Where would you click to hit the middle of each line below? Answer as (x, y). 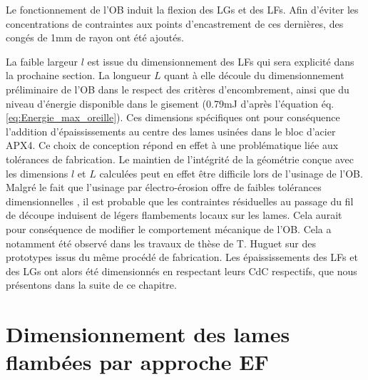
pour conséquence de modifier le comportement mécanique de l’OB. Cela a (169, 228)
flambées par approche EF (137, 362)
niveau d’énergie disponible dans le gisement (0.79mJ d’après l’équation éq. (170, 103)
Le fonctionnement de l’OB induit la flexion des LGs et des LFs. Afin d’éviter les (182, 9)
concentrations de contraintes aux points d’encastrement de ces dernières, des (175, 23)
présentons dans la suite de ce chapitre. (91, 285)
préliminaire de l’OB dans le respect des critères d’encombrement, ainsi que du (178, 89)
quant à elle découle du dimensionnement (254, 75)
